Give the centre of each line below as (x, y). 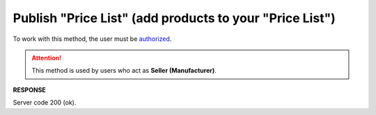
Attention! (47, 57)
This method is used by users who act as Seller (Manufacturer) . (124, 71)
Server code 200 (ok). (45, 103)
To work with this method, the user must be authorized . (92, 39)
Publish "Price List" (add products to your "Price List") (174, 18)
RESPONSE (30, 89)
